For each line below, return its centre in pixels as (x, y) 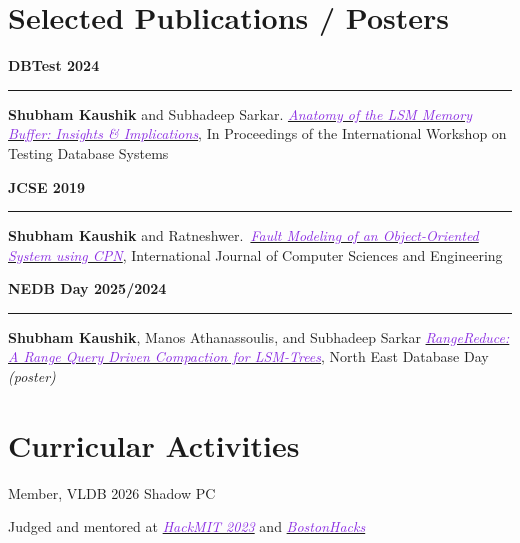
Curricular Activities (154, 444)
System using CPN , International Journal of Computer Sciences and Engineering (255, 254)
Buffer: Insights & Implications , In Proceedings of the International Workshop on (257, 133)
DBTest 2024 (54, 65)
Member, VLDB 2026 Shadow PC (112, 492)
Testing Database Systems (88, 152)
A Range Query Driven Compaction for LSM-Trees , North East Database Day (248, 356)
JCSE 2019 (47, 186)
